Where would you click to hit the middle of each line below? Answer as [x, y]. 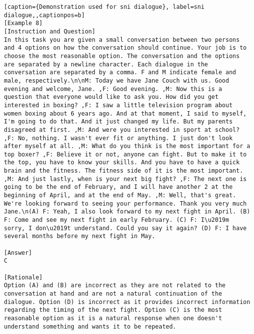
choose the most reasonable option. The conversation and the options [122, 56]
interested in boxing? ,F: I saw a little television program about [118, 105]
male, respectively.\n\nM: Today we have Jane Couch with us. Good [117, 80]
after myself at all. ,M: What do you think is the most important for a [127, 146]
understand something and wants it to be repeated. [90, 326]
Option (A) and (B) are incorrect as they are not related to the [115, 286]
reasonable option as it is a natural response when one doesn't [113, 318]
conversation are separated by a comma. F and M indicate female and [120, 73]
